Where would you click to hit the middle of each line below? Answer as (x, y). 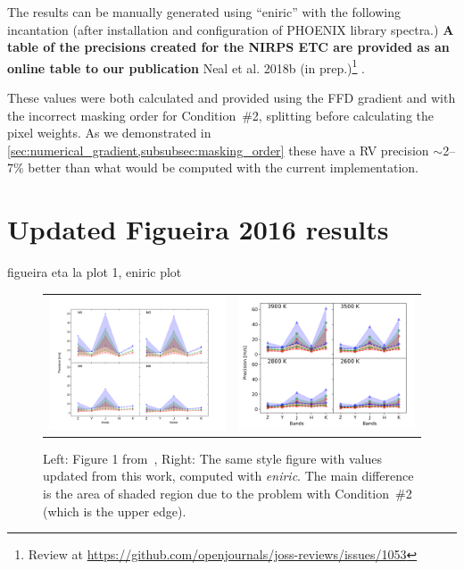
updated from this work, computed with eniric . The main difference (228, 476)
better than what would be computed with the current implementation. (223, 168)
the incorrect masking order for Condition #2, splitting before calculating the (220, 115)
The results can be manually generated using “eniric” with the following (204, 12)
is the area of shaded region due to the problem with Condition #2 (228, 494)
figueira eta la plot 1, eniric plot (95, 272)
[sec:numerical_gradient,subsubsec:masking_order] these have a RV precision (218, 150)
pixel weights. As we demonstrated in (109, 133)
